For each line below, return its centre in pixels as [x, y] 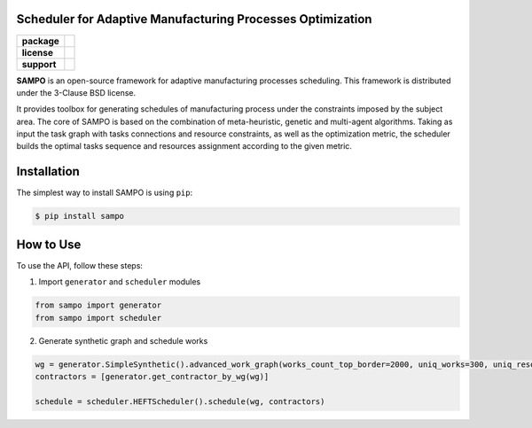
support [39, 64]
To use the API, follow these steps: [80, 265]
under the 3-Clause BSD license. [76, 92]
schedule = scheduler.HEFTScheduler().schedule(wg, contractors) [180, 401]
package [40, 41]
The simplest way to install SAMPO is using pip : [105, 193]
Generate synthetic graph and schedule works [123, 340]
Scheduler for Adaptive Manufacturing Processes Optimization [194, 19]
